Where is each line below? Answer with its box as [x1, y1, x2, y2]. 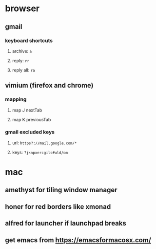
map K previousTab [12, 116, 51, 122]
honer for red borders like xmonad [5, 203, 111, 211]
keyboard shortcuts [5, 37, 53, 44]
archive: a [12, 48, 32, 54]
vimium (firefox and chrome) [5, 81, 94, 90]
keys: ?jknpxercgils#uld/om [12, 149, 68, 155]
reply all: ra [12, 67, 35, 73]
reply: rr [12, 57, 30, 64]
